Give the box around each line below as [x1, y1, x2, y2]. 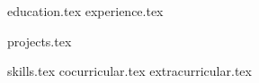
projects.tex [7, 31, 72, 50]
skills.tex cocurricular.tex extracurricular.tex [7, 62, 252, 80]
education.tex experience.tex [7, 2, 164, 20]
